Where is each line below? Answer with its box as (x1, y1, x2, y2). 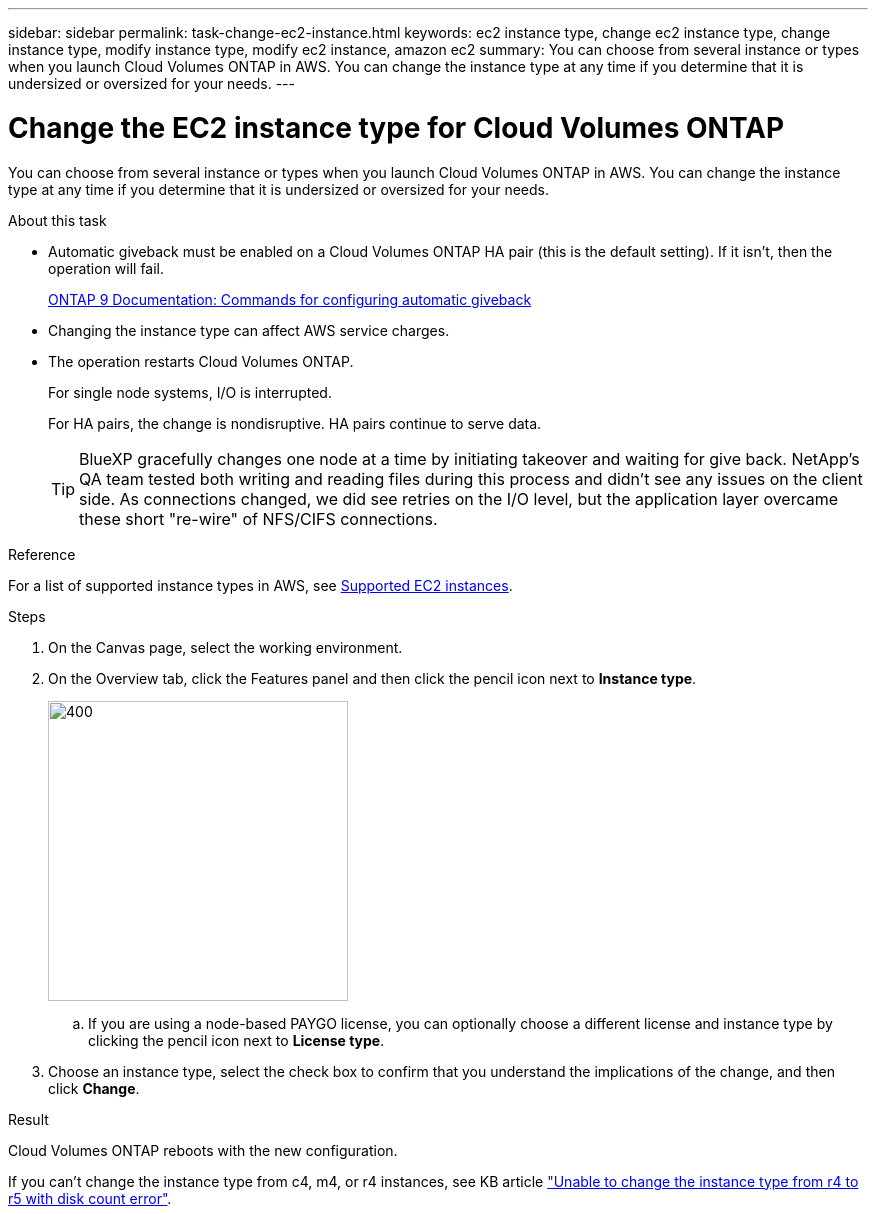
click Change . (48, 1079, 140, 1097)
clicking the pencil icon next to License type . (88, 1031, 385, 1049)
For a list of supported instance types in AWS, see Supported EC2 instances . (8, 576, 513, 594)
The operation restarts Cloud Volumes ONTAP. (48, 352, 354, 370)
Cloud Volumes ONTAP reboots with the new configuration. (8, 1141, 398, 1159)
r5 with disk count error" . (8, 1189, 172, 1207)
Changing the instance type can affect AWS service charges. (48, 321, 450, 339)
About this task (8, 211, 107, 229)
